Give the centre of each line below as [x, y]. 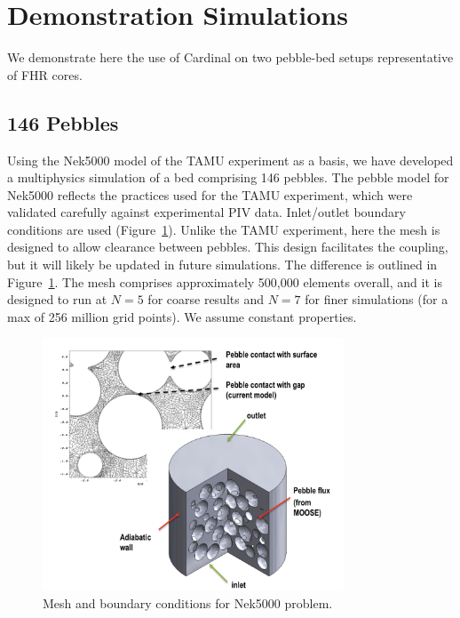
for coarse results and [206, 299]
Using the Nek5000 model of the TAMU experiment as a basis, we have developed [230, 160]
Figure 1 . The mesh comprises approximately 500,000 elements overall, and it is [225, 281]
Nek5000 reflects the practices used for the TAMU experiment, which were [210, 194]
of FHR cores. [45, 74]
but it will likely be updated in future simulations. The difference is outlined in [222, 265]
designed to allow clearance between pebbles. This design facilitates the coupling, [228, 247]
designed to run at [57, 299]
